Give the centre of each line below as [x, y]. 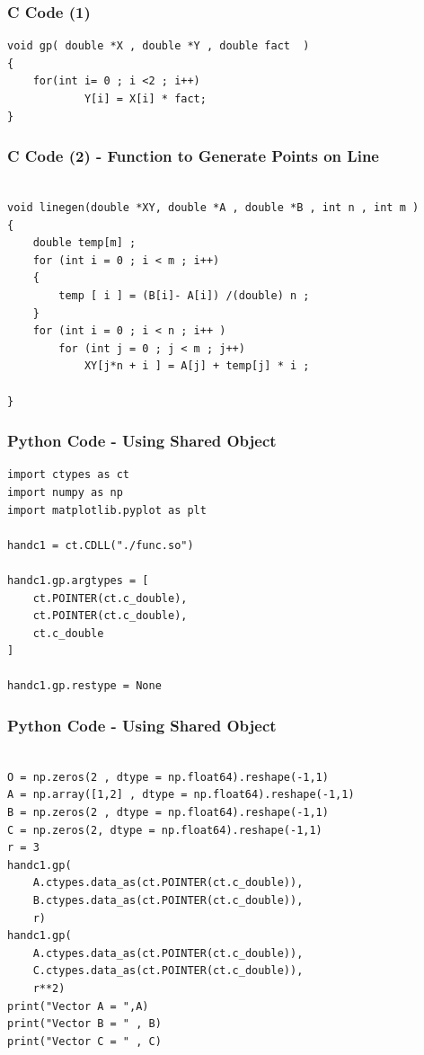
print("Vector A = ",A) [78, 1006]
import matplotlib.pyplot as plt [107, 510]
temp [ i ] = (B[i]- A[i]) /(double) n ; [184, 295]
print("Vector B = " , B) [84, 1024]
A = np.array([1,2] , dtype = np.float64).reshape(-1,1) [181, 795]
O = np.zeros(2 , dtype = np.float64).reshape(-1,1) [168, 777]
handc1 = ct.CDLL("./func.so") [101, 545]
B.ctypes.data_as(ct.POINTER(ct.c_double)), [168, 901]
